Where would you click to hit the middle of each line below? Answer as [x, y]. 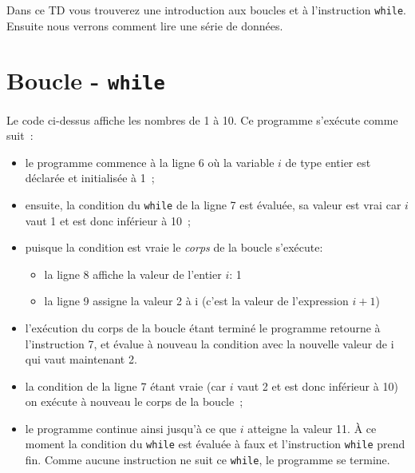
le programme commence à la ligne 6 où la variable [150, 162]
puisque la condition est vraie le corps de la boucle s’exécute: [174, 247]
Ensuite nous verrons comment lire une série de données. [145, 25]
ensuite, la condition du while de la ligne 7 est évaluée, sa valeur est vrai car [213, 204]
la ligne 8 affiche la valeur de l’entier [133, 274]
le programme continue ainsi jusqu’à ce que [131, 428]
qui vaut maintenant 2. [81, 359]
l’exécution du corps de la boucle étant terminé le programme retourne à [203, 327]
